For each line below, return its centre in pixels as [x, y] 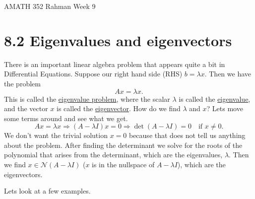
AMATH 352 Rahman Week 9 [50, 6]
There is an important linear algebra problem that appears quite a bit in [115, 64]
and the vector [26, 108]
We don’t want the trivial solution [56, 135]
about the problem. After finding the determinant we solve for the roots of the [123, 145]
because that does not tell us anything [187, 135]
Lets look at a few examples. [47, 191]
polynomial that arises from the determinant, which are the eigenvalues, [113, 155]
